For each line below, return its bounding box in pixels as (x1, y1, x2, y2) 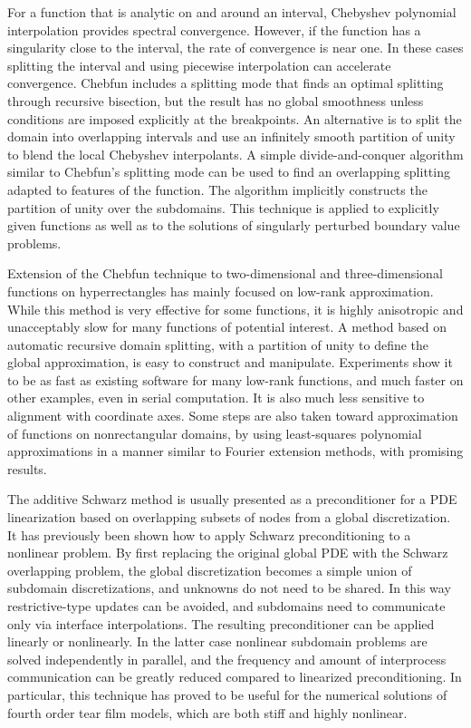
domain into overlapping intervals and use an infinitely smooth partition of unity (7, 127, 456, 146)
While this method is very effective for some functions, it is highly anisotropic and (7, 299, 464, 318)
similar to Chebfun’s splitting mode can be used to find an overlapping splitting (7, 162, 450, 181)
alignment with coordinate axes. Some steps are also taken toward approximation (7, 406, 458, 425)
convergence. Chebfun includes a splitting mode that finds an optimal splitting (7, 73, 444, 92)
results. (7, 459, 47, 478)
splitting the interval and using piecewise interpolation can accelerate (7, 55, 391, 74)
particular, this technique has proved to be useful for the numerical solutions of (7, 684, 447, 704)
